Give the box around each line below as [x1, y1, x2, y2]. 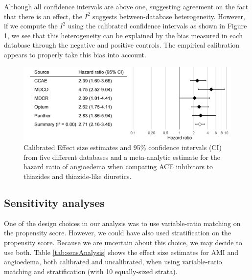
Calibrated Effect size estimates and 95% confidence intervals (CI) [23, 142, 222, 153]
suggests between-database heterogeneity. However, [92, 11, 245, 21]
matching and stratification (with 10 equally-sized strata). [4, 266, 178, 276]
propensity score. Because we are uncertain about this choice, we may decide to [4, 237, 242, 248]
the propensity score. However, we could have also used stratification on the [4, 228, 231, 238]
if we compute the [4, 21, 58, 31]
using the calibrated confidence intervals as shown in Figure [68, 21, 247, 31]
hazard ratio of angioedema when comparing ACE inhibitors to [23, 161, 213, 172]
